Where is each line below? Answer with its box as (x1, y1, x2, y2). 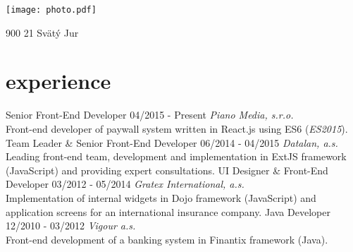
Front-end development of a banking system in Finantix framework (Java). (6, 232, 328, 246)
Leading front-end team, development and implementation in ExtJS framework (6, 149, 347, 164)
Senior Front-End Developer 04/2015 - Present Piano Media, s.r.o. (6, 107, 294, 122)
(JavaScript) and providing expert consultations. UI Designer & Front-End (6, 162, 328, 177)
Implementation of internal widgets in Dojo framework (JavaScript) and (6, 190, 316, 205)
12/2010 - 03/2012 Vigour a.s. (6, 218, 136, 233)
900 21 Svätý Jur (6, 25, 79, 40)
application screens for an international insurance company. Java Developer (6, 204, 330, 219)
